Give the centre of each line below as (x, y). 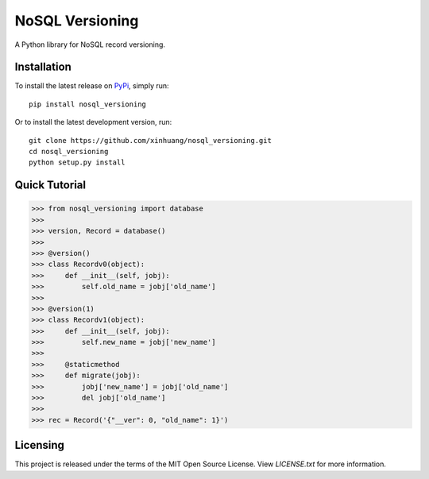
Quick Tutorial (50, 185)
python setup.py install (77, 162)
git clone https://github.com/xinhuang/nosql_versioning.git (150, 140)
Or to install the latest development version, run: (93, 122)
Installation (43, 67)
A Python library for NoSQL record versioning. (90, 44)
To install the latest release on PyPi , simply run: (92, 86)
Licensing (40, 445)
